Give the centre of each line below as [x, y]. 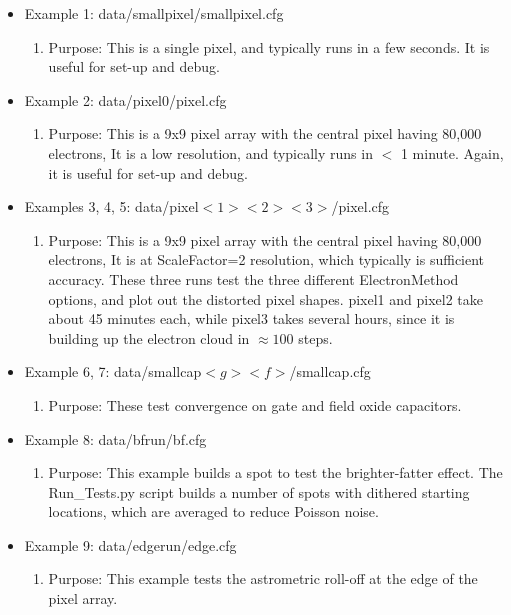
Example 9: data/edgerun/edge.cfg [130, 544]
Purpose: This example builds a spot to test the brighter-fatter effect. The [275, 472]
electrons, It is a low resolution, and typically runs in [210, 152]
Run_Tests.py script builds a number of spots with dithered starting [259, 491]
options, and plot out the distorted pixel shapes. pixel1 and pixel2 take [265, 298]
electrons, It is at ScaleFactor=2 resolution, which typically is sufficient [266, 259]
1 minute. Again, [452, 152]
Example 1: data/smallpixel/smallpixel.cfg [154, 13]
